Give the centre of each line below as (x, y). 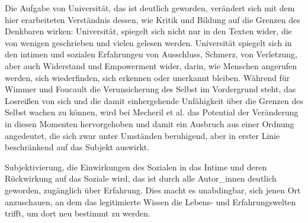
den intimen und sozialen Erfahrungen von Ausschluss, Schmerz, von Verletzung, (151, 54)
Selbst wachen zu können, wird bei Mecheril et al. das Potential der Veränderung (152, 112)
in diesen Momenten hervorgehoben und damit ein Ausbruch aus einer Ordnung (150, 123)
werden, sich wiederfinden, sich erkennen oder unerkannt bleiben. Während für (147, 77)
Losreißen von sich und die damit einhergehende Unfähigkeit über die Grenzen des (154, 100)
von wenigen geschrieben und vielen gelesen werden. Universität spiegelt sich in (148, 42)
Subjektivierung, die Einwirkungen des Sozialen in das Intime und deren (136, 167)
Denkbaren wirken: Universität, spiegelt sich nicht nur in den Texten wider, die (148, 31)
